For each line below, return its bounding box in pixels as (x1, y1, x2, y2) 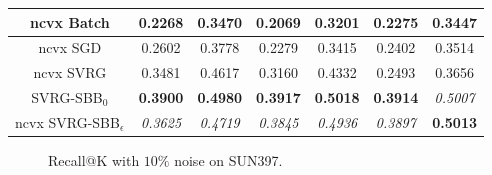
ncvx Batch (30, 11, 110, 32)
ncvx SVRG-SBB (15, 111, 120, 132)
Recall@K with (48, 149, 140, 170)
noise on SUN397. (174, 149, 283, 170)
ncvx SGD (38, 37, 102, 58)
